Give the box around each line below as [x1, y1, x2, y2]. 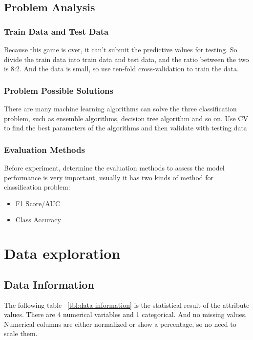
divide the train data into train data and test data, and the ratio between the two [4, 54, 249, 64]
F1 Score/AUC [15, 198, 61, 208]
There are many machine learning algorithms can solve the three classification [4, 104, 237, 113]
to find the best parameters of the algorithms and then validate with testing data [4, 123, 247, 133]
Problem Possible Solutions [4, 84, 113, 96]
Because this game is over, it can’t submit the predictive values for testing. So [4, 44, 237, 54]
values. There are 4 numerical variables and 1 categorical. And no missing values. [4, 309, 247, 319]
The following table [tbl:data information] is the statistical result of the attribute [4, 299, 250, 310]
